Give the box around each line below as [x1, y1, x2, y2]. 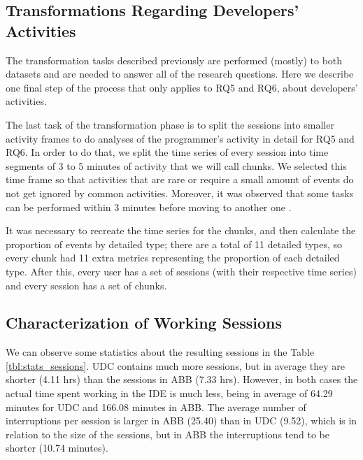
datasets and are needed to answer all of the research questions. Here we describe [6, 66, 354, 81]
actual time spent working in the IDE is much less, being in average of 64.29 [6, 386, 333, 401]
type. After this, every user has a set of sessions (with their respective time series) [6, 264, 357, 278]
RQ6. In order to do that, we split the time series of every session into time [6, 145, 329, 159]
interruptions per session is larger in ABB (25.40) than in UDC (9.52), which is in [6, 413, 357, 428]
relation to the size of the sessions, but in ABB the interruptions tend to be [6, 426, 329, 441]
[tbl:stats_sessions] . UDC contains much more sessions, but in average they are [6, 358, 345, 373]
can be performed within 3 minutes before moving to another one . [6, 199, 292, 214]
